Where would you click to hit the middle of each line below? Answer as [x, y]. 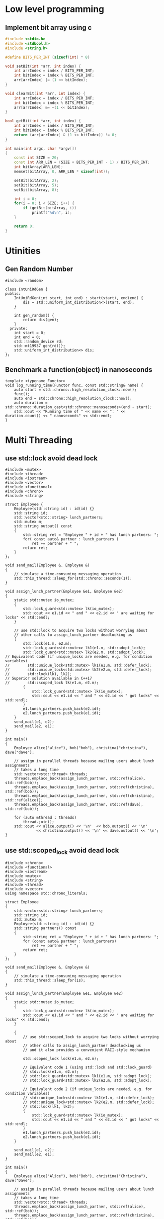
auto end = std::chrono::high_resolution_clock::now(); [73, 399]
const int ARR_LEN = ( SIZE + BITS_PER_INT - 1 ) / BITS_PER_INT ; [82, 163]
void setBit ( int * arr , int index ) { [43, 66]
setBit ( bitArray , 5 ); [36, 185]
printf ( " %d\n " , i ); [52, 213]
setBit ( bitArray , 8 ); [36, 190]
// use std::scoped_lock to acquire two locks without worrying [91, 1037]
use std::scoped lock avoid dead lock [62, 851]
